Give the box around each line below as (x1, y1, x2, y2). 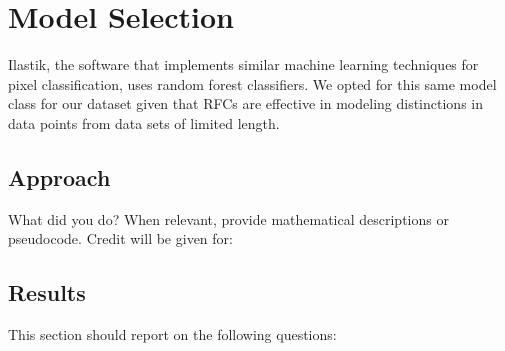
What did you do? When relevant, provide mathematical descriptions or (8, 208, 449, 229)
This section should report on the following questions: (8, 324, 337, 345)
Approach (8, 161, 111, 192)
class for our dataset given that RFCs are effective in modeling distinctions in (8, 93, 483, 114)
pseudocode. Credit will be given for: (8, 228, 233, 249)
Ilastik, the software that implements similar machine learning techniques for (8, 54, 479, 75)
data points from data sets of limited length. (8, 112, 280, 133)
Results (8, 277, 86, 308)
